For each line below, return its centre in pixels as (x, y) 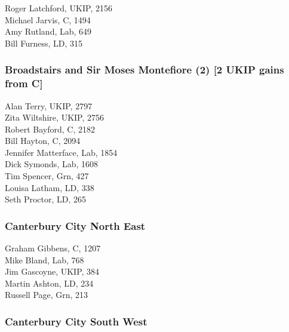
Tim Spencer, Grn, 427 (47, 176)
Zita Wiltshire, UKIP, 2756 (54, 117)
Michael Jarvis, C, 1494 (48, 19)
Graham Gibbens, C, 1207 (53, 248)
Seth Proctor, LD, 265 (46, 199)
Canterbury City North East (75, 225)
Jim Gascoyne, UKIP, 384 (52, 271)
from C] (24, 83)
